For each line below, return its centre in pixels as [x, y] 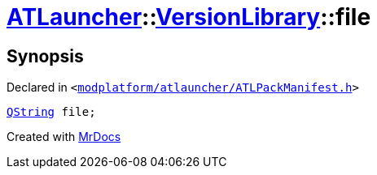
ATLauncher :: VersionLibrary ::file [189, 17]
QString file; [51, 112]
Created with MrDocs [64, 137]
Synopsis [45, 56]
